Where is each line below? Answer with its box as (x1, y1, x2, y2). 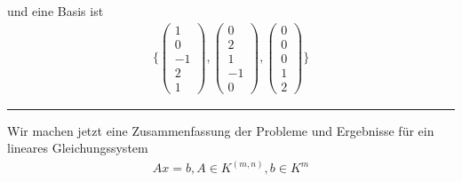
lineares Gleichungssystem (7, 138, 148, 157)
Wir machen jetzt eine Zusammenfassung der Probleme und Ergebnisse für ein (7, 121, 434, 139)
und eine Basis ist (7, 2, 104, 20)
